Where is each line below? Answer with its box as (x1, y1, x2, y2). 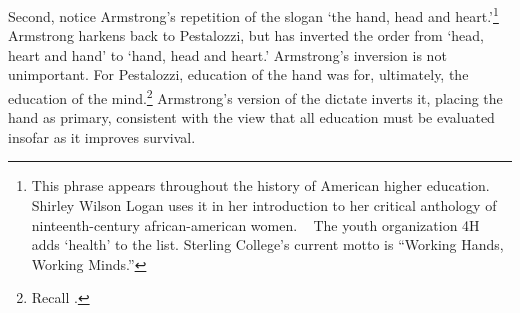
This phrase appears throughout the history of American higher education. (31, 175, 490, 196)
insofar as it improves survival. (8, 126, 196, 147)
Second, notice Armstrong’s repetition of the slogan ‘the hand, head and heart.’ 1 (8, 3, 499, 26)
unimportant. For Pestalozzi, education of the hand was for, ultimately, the (8, 64, 469, 85)
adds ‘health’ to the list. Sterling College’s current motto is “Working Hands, (31, 234, 504, 255)
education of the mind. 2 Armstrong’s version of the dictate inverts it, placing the (8, 85, 503, 108)
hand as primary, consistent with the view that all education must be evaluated (8, 107, 495, 128)
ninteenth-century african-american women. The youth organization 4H (31, 214, 480, 235)
